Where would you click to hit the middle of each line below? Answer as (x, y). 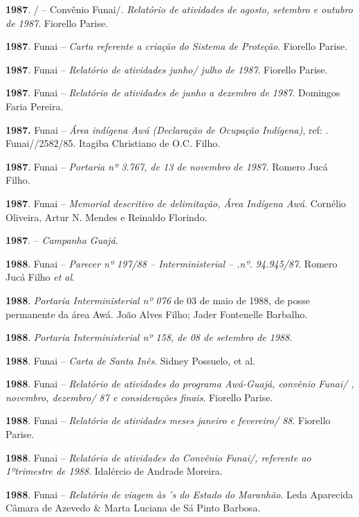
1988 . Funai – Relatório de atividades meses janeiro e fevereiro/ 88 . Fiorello (168, 420)
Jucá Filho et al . (40, 277)
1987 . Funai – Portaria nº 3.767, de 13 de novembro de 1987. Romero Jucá (167, 166)
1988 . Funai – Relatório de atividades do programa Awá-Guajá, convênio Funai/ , (180, 384)
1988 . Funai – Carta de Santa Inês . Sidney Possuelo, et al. (130, 360)
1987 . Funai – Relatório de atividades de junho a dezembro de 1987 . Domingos (173, 93)
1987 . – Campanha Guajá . (62, 240)
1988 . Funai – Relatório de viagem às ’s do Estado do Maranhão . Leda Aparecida (179, 494)
